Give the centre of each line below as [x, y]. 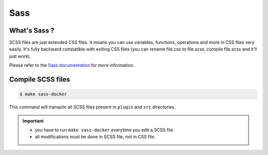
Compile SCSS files [40, 79]
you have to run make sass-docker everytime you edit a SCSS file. [105, 130]
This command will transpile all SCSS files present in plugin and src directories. [92, 107]
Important [33, 121]
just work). [20, 56]
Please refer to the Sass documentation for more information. [72, 65]
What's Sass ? [32, 30]
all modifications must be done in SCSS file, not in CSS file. [95, 137]
